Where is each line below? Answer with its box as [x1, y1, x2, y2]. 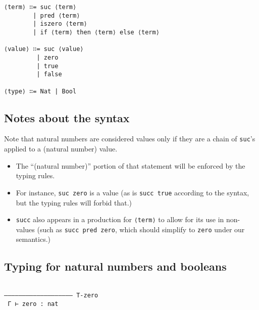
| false [36, 71, 62, 78]
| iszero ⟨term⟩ [33, 20, 87, 28]
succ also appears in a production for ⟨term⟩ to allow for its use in [16, 214, 224, 225]
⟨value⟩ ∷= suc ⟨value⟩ [4, 45, 84, 53]
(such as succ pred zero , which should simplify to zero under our [37, 224, 245, 234]
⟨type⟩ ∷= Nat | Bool [4, 87, 77, 95]
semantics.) [16, 234, 50, 244]
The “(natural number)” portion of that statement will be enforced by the [16, 160, 245, 171]
